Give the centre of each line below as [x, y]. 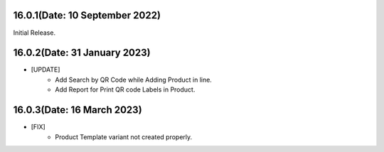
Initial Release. [34, 33]
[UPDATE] [46, 70]
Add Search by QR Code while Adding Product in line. [134, 80]
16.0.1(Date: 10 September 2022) [87, 15]
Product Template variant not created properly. [124, 137]
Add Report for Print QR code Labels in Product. [125, 89]
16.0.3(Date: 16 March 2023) [78, 110]
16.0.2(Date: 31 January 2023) [82, 53]
